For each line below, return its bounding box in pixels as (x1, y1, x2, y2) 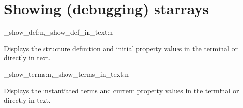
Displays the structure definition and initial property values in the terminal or (4, 43, 238, 53)
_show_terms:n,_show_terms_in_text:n (4, 69, 129, 79)
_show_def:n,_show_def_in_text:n (4, 27, 113, 37)
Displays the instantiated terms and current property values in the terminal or (4, 85, 239, 95)
